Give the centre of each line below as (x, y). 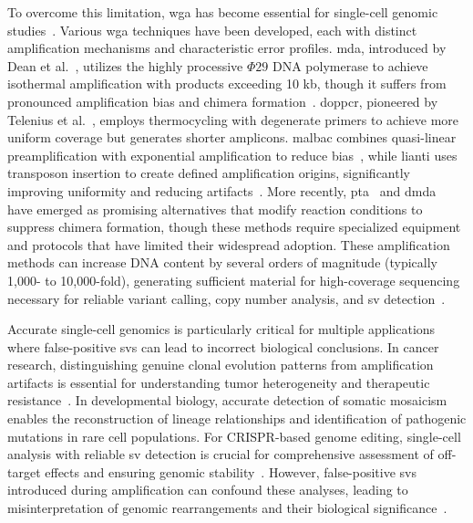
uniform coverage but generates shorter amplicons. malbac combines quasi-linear (232, 137)
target (24, 471)
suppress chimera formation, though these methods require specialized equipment (234, 227)
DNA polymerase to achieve (350, 65)
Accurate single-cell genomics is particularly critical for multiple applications (221, 329)
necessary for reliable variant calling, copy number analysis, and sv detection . (226, 298)
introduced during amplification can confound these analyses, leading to (208, 490)
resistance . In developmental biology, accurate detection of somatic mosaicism (227, 400)
